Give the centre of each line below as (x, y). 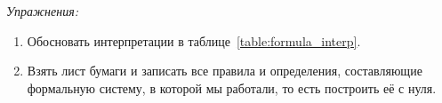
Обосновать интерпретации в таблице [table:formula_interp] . (194, 40)
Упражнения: (42, 11)
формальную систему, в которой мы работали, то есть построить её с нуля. (232, 87)
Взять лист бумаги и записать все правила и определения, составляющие (225, 71)
